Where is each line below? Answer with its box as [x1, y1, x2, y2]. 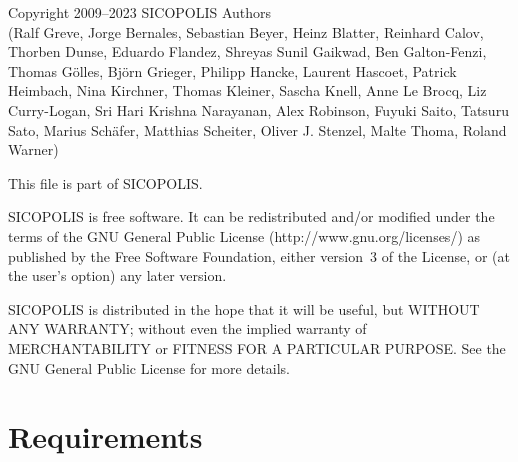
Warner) [8, 139, 59, 160]
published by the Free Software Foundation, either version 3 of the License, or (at [8, 245, 510, 266]
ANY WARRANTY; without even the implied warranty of [8, 318, 367, 339]
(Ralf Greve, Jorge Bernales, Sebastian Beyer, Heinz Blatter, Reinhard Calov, [8, 21, 484, 42]
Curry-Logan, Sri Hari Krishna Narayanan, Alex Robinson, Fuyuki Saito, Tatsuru [8, 99, 509, 120]
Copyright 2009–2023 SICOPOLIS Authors [8, 2, 272, 22]
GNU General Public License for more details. [8, 357, 291, 378]
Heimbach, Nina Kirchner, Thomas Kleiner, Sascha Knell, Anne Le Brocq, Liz [8, 80, 487, 101]
